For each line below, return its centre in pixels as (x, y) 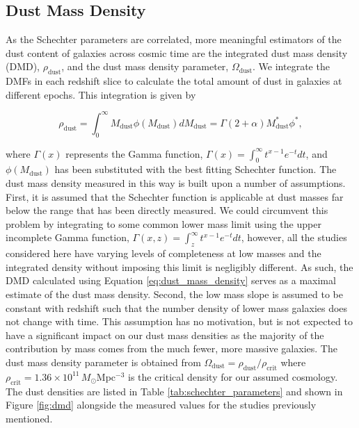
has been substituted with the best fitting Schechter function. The (196, 169)
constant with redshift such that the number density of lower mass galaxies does (177, 307)
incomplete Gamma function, (67, 237)
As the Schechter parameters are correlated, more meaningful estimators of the (174, 39)
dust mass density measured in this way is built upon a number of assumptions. (176, 183)
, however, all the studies (294, 237)
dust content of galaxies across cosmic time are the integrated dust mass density (177, 52)
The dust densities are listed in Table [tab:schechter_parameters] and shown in (174, 391)
